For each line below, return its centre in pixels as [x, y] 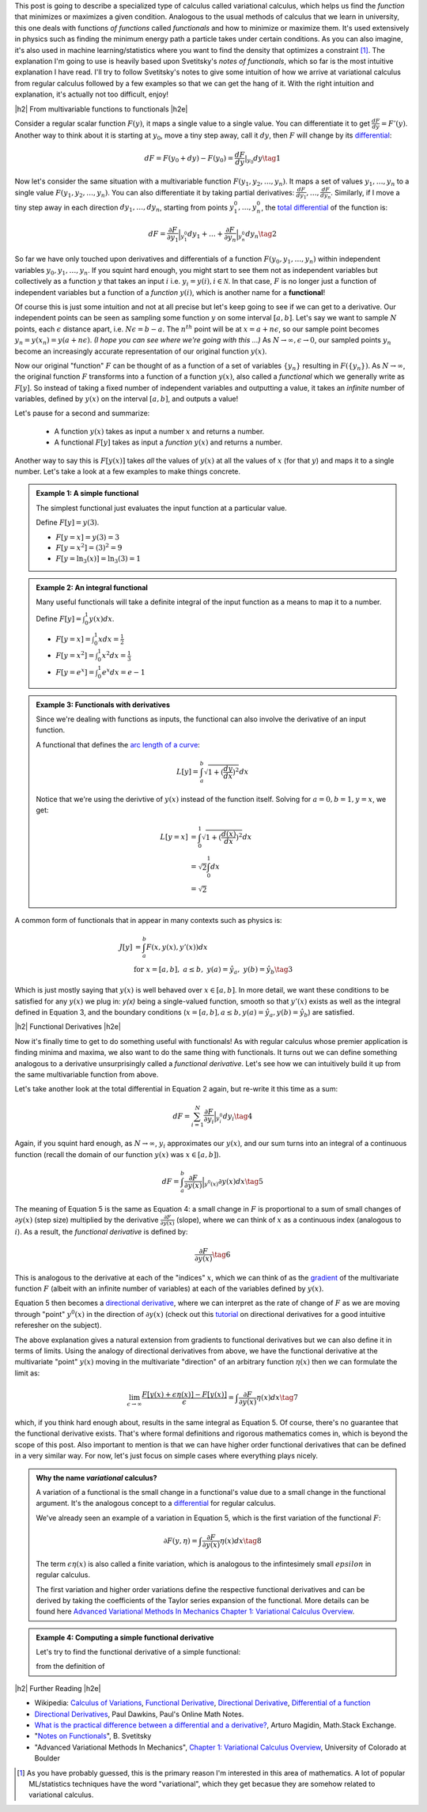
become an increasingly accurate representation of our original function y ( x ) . [141, 351]
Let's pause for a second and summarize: [82, 413]
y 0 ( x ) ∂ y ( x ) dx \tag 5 [234, 1182]
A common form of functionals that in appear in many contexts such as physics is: [148, 920]
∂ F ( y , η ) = [180, 1541]
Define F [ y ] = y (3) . [68, 523]
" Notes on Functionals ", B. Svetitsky [93, 1736]
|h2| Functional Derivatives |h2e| [68, 1027]
